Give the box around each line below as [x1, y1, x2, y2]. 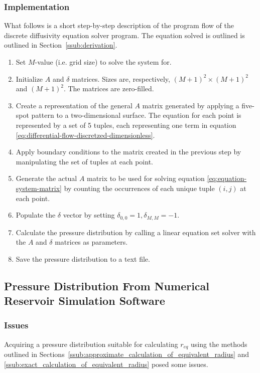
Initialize [16, 73, 43, 84]
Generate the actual [16, 173, 77, 183]
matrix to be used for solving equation [87, 173, 205, 183]
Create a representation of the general [16, 100, 133, 110]
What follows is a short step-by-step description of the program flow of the [4, 20, 234, 31]
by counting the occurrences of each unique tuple [64, 182, 215, 193]
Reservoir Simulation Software [4, 293, 165, 308]
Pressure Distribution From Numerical [4, 278, 210, 293]
